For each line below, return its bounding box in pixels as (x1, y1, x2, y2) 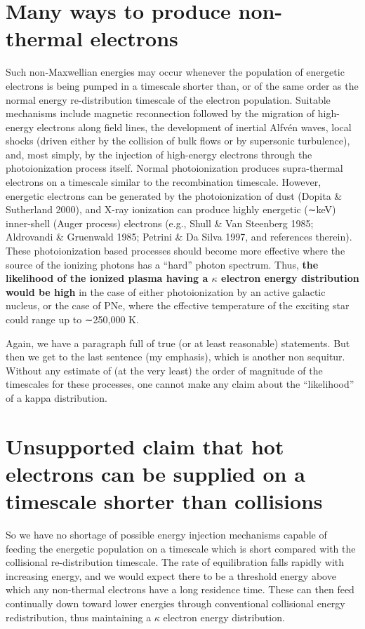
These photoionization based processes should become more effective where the (6, 243, 345, 258)
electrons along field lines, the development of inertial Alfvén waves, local (36, 119, 352, 134)
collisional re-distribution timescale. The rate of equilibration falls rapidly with (6, 555, 345, 569)
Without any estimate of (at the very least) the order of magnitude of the (6, 363, 323, 377)
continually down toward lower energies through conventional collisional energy (6, 596, 345, 611)
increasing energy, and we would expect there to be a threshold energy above (6, 568, 336, 583)
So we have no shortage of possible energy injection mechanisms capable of (6, 527, 327, 542)
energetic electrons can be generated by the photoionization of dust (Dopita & (6, 188, 343, 203)
